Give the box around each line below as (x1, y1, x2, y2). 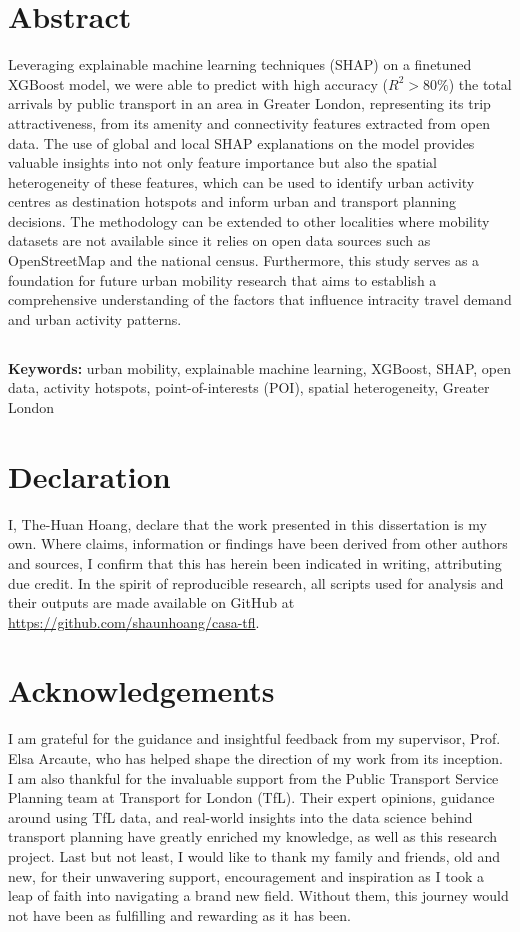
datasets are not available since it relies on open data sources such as (8, 230, 431, 251)
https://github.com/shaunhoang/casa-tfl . (8, 611, 260, 632)
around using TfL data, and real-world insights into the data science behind (8, 806, 473, 827)
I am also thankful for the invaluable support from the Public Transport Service (8, 767, 499, 788)
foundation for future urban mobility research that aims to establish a (8, 269, 437, 290)
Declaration (8, 455, 171, 496)
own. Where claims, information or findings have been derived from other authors (8, 533, 508, 554)
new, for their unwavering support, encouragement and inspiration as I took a (8, 865, 485, 886)
